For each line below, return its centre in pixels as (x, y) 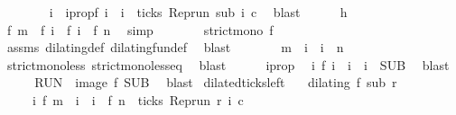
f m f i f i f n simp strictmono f (140, 29)
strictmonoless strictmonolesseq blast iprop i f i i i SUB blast (228, 64)
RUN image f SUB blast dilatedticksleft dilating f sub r (216, 82)
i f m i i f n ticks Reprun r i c (138, 99)
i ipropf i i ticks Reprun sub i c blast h (198, 12)
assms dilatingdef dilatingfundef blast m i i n (175, 47)
